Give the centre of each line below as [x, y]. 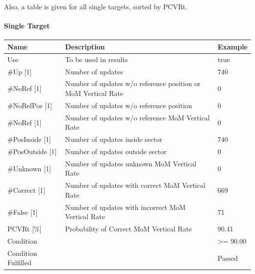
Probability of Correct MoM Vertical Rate [128, 229]
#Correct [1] [26, 190]
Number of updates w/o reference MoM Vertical [137, 117]
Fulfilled [20, 263]
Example [232, 46]
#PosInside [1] [29, 139]
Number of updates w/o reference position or [133, 83]
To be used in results [96, 59]
